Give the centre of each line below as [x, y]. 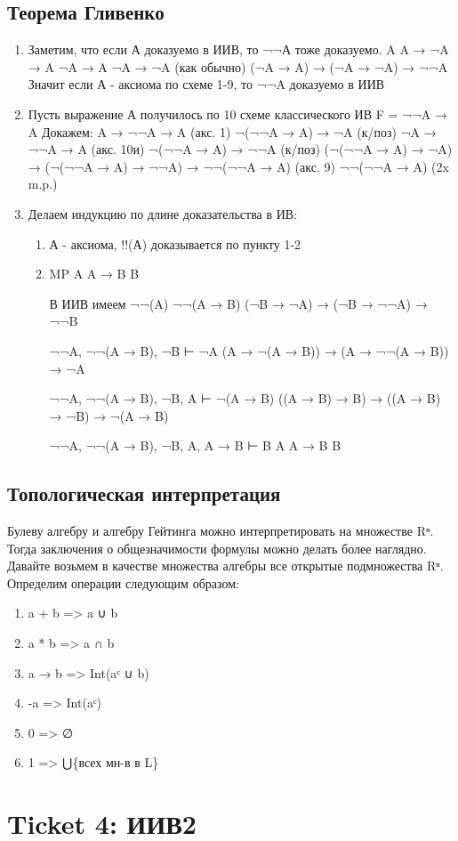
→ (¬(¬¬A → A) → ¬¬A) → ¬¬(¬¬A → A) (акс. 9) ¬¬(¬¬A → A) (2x [238, 166]
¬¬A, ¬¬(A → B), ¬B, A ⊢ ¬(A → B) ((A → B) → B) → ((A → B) [245, 398]
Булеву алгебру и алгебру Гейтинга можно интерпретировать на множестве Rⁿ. [221, 531]
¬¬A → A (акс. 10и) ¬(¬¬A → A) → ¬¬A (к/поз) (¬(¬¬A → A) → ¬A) [240, 149]
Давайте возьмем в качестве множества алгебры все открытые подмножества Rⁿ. [225, 566]
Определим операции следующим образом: [123, 582]
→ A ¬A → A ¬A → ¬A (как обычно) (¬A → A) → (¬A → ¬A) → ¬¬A [238, 66]
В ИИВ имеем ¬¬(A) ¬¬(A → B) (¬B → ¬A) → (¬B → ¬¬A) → [238, 303]
